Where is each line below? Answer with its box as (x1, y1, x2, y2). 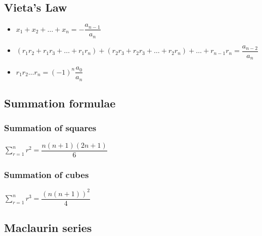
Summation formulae (4, 95, 116, 111)
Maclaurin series (4, 219, 92, 235)
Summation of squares (4, 122, 97, 134)
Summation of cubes (4, 168, 89, 181)
